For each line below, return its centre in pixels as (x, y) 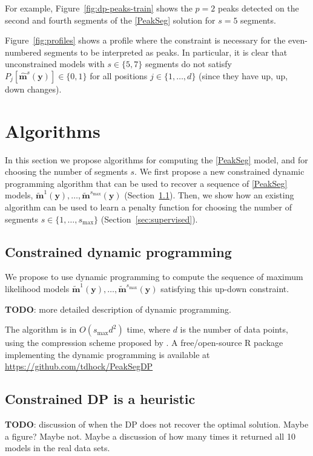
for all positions (119, 75)
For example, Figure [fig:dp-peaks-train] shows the (99, 8)
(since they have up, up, (243, 75)
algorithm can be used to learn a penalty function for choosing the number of (149, 207)
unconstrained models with (55, 64)
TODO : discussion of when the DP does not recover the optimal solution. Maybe (157, 424)
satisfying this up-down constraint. (225, 289)
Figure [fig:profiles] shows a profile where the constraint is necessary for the (145, 40)
